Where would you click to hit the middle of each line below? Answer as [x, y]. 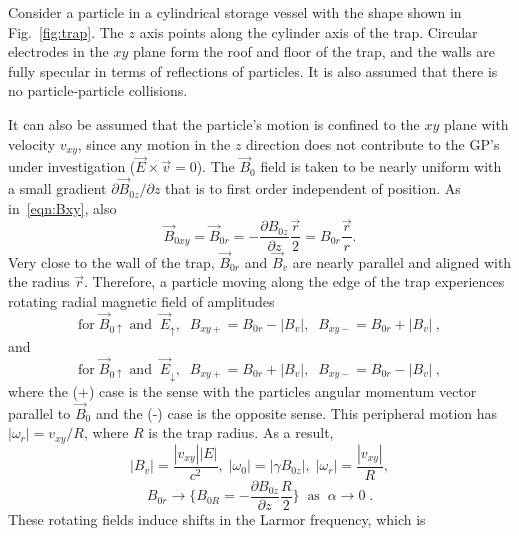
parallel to [39, 412]
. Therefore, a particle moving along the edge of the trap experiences [294, 281]
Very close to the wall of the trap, [111, 261]
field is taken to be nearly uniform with [381, 166]
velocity [32, 143]
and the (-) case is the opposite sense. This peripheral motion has [296, 412]
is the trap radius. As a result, [241, 432]
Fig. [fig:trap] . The [66, 31]
